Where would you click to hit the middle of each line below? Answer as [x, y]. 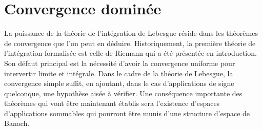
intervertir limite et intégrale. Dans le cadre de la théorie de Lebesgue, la [119, 73]
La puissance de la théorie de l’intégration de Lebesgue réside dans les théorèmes [131, 33]
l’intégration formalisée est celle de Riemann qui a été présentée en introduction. [130, 53]
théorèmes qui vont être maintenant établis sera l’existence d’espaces [112, 103]
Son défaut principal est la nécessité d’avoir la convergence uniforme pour [120, 63]
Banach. [17, 123]
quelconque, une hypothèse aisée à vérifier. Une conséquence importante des [123, 93]
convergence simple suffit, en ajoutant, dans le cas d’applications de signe [119, 83]
